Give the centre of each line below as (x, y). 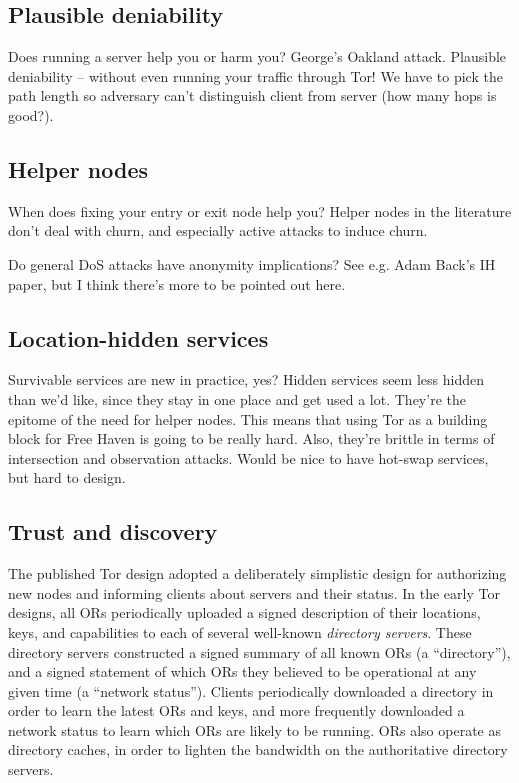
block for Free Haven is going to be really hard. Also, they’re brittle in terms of (251, 438)
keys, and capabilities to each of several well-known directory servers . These (240, 631)
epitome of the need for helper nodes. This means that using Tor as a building (248, 418)
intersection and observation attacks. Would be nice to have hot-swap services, (248, 457)
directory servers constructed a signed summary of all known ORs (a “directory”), (259, 651)
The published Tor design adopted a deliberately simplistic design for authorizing (257, 573)
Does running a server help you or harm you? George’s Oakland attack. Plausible (257, 56)
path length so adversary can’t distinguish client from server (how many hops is (252, 95)
